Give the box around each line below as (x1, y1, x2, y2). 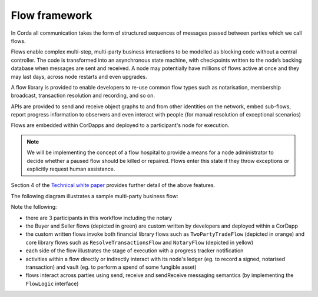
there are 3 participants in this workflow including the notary (25, 214, 173, 221)
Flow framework (11, 9, 92, 22)
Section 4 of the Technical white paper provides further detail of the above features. (11, 182, 216, 189)
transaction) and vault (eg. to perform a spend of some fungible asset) (25, 263, 197, 271)
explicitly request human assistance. (26, 165, 115, 173)
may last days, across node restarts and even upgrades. (11, 73, 147, 80)
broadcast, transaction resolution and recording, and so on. (11, 92, 155, 99)
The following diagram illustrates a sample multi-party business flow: (11, 192, 179, 199)
